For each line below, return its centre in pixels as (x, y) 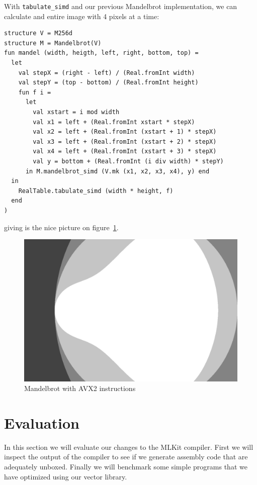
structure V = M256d (38, 33)
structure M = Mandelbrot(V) (53, 43)
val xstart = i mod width (76, 112)
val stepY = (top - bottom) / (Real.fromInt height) (108, 83)
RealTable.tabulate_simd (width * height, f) (96, 191)
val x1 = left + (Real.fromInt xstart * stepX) (114, 122)
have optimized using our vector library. (66, 476)
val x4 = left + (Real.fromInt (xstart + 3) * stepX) (125, 152)
